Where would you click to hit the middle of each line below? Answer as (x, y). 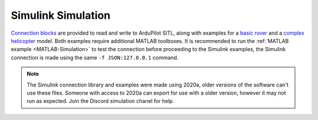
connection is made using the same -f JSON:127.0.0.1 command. (95, 57)
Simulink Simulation (61, 15)
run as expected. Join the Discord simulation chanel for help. (100, 101)
